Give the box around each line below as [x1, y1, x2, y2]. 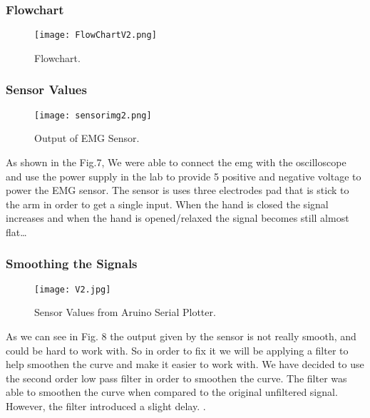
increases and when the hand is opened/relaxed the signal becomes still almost [6, 210, 349, 225]
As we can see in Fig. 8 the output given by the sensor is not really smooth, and [6, 328, 356, 343]
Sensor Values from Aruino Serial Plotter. [34, 305, 216, 320]
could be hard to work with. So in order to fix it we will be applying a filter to [6, 342, 349, 357]
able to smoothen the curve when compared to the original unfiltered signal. [6, 384, 338, 399]
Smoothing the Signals [6, 255, 138, 272]
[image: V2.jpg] [34, 284, 111, 295]
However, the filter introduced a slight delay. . [6, 398, 206, 413]
